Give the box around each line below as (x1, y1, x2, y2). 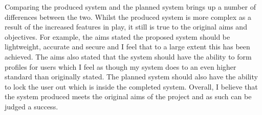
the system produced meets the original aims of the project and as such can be (5, 91, 252, 102)
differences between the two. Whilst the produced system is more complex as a (5, 11, 251, 22)
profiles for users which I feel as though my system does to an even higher (5, 61, 236, 72)
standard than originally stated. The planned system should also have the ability (5, 71, 258, 82)
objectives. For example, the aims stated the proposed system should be (5, 31, 230, 42)
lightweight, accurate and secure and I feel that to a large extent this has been (5, 41, 250, 52)
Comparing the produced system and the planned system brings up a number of (5, 2, 256, 12)
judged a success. (5, 101, 58, 111)
